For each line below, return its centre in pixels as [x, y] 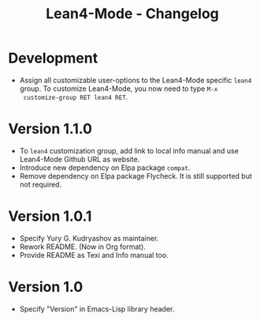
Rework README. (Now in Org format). [82, 247]
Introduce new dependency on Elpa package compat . [105, 168]
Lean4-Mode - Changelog [132, 14]
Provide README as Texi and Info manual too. [94, 255]
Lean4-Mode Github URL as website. [80, 159]
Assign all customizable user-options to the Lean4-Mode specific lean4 [136, 80]
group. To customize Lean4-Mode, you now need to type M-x [119, 89]
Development [53, 58]
